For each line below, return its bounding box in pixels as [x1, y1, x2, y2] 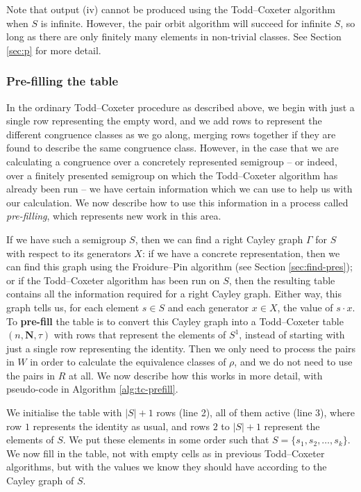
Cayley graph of [6, 473, 74, 488]
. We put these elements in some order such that [62, 432, 269, 447]
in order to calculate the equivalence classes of [30, 354, 226, 369]
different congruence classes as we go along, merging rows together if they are [6, 126, 336, 141]
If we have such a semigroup [6, 231, 126, 246]
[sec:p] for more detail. [6, 42, 101, 57]
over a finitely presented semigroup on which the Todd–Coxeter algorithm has [6, 167, 338, 182]
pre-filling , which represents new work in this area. [6, 208, 221, 223]
